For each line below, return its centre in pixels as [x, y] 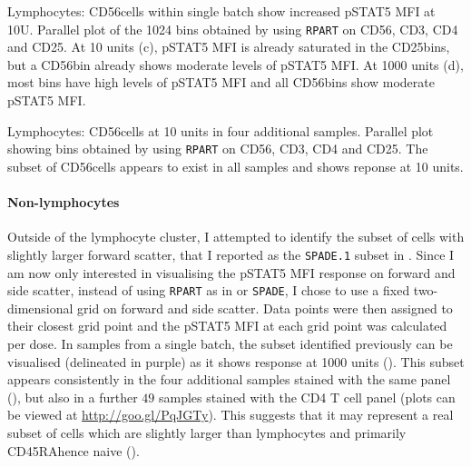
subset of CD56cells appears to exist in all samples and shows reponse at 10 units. [235, 166]
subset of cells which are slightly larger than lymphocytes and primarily [207, 432]
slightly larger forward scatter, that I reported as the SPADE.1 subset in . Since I [231, 254]
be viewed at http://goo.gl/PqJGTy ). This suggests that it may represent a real [231, 415]
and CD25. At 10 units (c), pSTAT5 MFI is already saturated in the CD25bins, [229, 47]
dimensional [40, 308]
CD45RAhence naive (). [74, 450]
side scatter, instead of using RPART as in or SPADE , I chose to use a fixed [209, 290]
